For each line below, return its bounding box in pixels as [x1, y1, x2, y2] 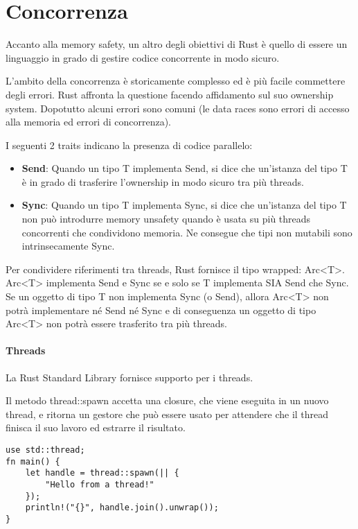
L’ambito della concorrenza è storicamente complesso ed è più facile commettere [6, 73, 346, 88]
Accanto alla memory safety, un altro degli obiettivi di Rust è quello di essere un [6, 37, 348, 51]
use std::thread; [6, 444, 85, 455]
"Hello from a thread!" [45, 479, 154, 489]
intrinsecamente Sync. [21, 239, 115, 253]
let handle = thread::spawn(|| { [25, 468, 179, 478]
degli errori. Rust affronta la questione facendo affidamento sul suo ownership [6, 87, 334, 101]
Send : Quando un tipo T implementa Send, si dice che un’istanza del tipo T [21, 161, 348, 175]
